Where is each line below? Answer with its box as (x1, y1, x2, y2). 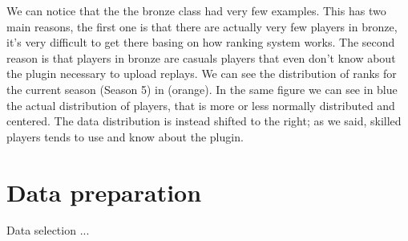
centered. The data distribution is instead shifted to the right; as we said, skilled (6, 112, 402, 129)
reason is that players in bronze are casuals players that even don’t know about (6, 49, 396, 66)
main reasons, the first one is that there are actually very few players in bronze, (6, 18, 398, 35)
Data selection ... (6, 222, 90, 239)
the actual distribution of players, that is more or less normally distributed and (6, 96, 395, 113)
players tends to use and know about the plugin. (6, 128, 244, 145)
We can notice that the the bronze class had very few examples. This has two (6, 2, 386, 18)
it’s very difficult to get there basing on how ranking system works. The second (6, 34, 395, 51)
